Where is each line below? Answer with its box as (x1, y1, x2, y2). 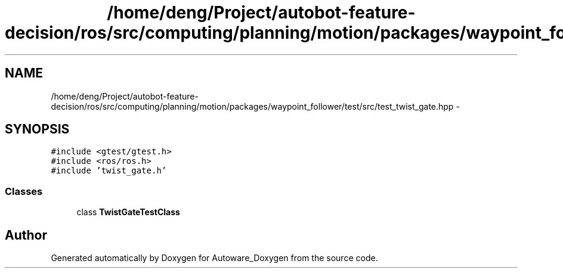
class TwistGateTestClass (76, 207, 180, 218)
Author (5, 227, 47, 243)
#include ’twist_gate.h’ (51, 166, 167, 176)
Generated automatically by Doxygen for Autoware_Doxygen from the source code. (51, 253, 378, 263)
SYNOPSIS (5, 122, 70, 137)
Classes (5, 185, 43, 197)
